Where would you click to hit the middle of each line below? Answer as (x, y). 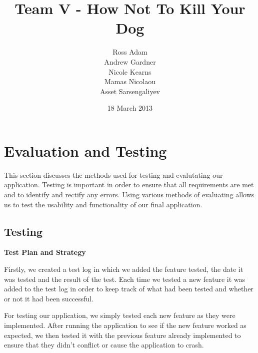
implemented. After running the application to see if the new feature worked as (125, 325)
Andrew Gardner (130, 61)
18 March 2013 (130, 108)
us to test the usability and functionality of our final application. (103, 204)
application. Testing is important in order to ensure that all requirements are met (129, 185)
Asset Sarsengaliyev (130, 91)
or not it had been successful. (49, 298)
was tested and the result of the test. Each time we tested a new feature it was (125, 279)
